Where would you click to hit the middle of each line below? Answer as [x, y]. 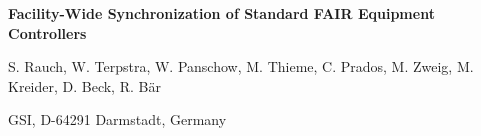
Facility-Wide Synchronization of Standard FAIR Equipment [221, 13]
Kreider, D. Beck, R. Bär [84, 85]
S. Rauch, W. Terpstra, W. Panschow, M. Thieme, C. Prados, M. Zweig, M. [241, 66]
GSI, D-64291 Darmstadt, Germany [117, 119]
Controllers [47, 32]
